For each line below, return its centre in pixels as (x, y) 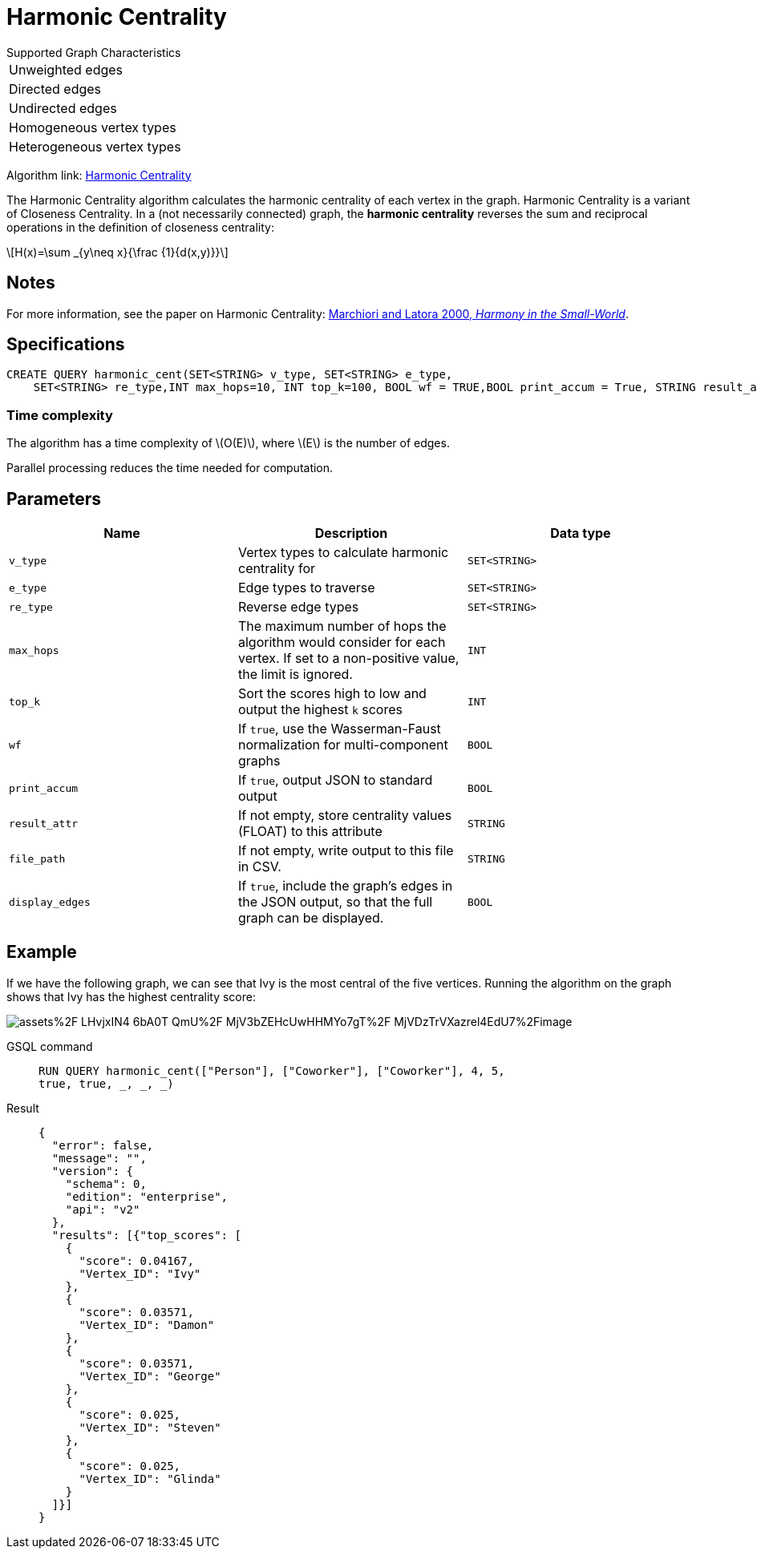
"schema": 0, (106, 1183)
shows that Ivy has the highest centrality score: (131, 996)
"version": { (93, 1171)
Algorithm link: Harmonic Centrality (99, 175)
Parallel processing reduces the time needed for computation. (170, 468)
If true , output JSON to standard (335, 780)
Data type (581, 533)
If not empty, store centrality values (345, 816)
